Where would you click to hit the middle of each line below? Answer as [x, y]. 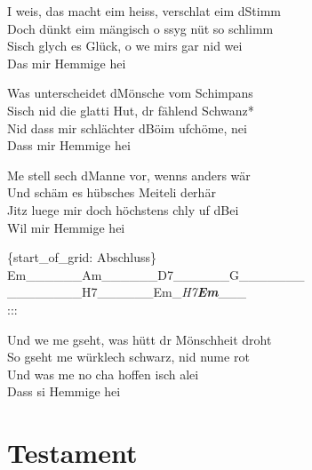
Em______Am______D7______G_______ [156, 274]
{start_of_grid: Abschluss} [82, 257]
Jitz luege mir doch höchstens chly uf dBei [123, 209]
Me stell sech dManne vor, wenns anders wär [129, 175]
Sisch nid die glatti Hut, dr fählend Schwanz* [131, 110]
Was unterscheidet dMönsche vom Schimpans [130, 93]
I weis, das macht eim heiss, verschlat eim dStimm [144, 11]
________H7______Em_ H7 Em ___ [127, 292]
